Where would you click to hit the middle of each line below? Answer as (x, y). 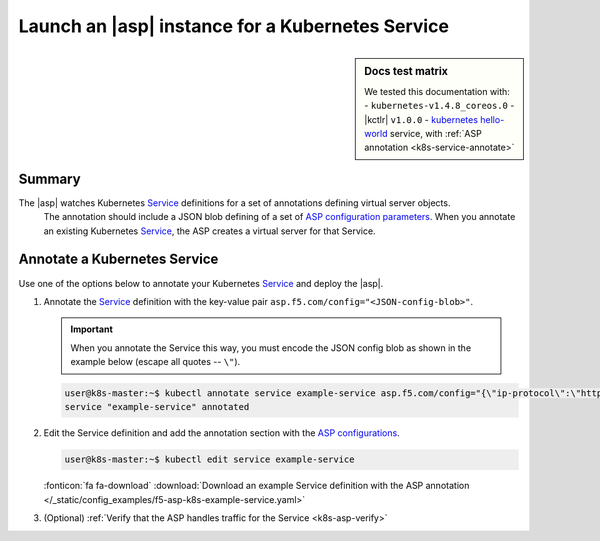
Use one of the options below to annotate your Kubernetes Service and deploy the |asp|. (201, 283)
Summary (49, 178)
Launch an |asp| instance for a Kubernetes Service (234, 26)
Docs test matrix (406, 71)
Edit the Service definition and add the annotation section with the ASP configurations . (221, 433)
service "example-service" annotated (157, 407)
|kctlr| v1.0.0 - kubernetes (421, 119)
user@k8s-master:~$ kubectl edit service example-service (209, 459)
